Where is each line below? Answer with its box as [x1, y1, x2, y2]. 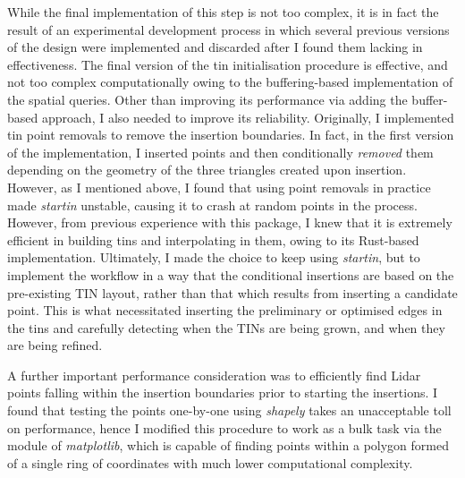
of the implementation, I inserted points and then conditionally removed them [7, 142, 434, 161]
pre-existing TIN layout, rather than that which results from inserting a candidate [7, 283, 458, 302]
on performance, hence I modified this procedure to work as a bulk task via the [7, 418, 442, 437]
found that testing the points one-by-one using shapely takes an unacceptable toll [7, 401, 452, 420]
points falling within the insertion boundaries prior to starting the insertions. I [7, 383, 438, 402]
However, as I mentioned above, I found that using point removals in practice [7, 177, 431, 196]
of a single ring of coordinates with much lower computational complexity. [7, 453, 413, 472]
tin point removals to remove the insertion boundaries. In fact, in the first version [7, 125, 454, 144]
